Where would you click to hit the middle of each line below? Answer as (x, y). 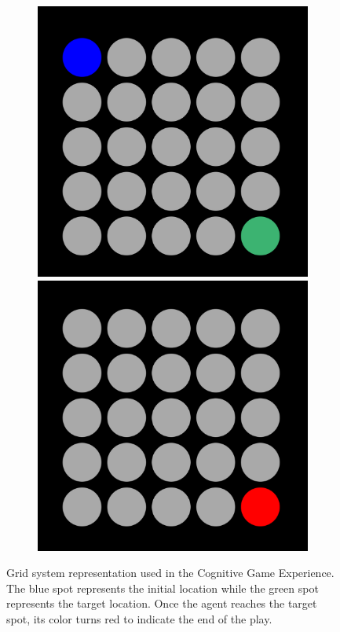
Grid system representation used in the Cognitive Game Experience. (170, 573)
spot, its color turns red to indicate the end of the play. (139, 618)
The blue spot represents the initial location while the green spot (163, 588)
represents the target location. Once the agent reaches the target (162, 603)
